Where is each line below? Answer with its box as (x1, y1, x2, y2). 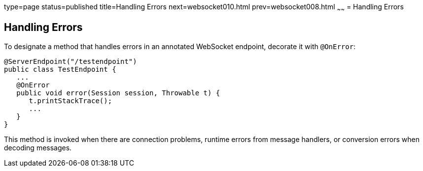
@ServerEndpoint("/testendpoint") (4, 57, 137, 65)
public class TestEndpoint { (4, 65, 116, 73)
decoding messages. (4, 143, 72, 152)
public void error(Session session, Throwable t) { (16, 88, 220, 97)
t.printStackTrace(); (29, 96, 112, 105)
